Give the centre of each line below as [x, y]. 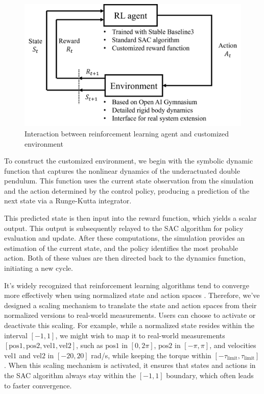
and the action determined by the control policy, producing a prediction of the [127, 190]
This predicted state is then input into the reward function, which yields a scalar [130, 218]
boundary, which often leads [210, 375]
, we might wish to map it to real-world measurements [140, 335]
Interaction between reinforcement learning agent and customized [127, 133]
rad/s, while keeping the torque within [151, 355]
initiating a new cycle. [39, 268]
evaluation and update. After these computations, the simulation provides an [125, 238]
